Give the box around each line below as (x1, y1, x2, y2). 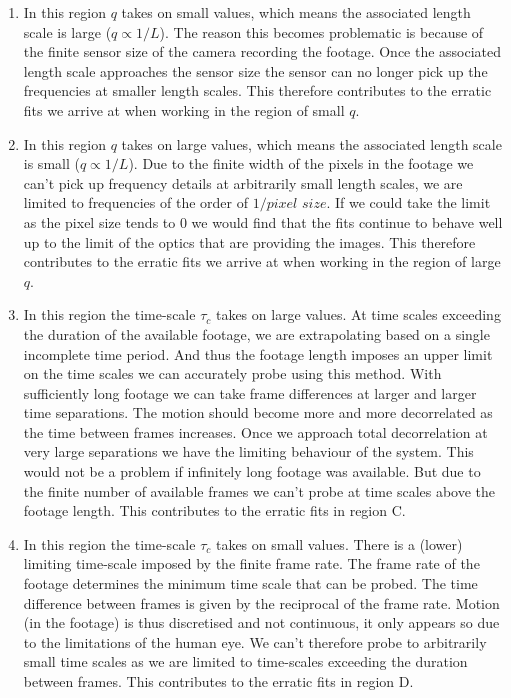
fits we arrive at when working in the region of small (23, 99, 345, 120)
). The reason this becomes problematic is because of (159, 21, 484, 42)
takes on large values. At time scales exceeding (215, 304, 501, 325)
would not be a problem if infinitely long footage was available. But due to (23, 461, 481, 482)
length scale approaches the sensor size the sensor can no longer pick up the (23, 60, 488, 81)
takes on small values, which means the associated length (121, 2, 471, 22)
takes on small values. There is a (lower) (215, 533, 463, 554)
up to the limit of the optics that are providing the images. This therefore (23, 231, 476, 252)
